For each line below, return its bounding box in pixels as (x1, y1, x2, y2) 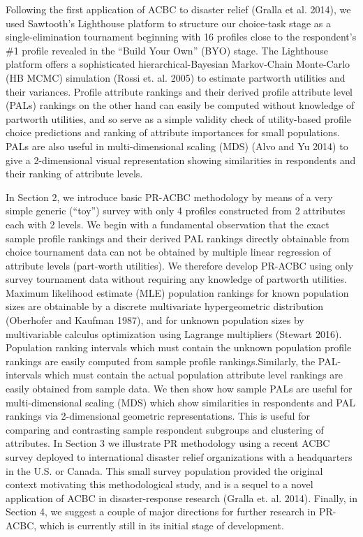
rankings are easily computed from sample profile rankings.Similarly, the (6, 353, 316, 368)
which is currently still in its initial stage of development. (39, 517, 284, 532)
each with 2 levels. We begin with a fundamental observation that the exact (6, 216, 329, 231)
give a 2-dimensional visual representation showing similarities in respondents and (6, 152, 356, 167)
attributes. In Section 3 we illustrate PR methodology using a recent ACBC (6, 436, 330, 450)
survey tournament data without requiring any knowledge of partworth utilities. (6, 272, 347, 286)
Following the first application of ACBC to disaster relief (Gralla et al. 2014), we (6, 2, 351, 16)
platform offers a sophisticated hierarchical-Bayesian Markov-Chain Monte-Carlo (6, 57, 350, 71)
